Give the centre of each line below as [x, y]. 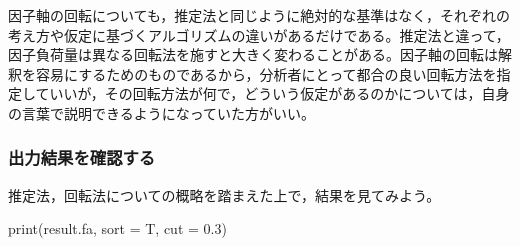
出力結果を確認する [82, 157]
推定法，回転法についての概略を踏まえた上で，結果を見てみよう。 [224, 194]
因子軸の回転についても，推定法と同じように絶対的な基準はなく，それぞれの [259, 15]
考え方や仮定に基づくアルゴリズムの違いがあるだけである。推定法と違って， [259, 34]
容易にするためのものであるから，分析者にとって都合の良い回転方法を [266, 73]
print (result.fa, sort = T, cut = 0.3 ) [117, 228]
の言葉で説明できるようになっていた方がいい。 [162, 112]
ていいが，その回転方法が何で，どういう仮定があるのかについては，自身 [272, 93]
